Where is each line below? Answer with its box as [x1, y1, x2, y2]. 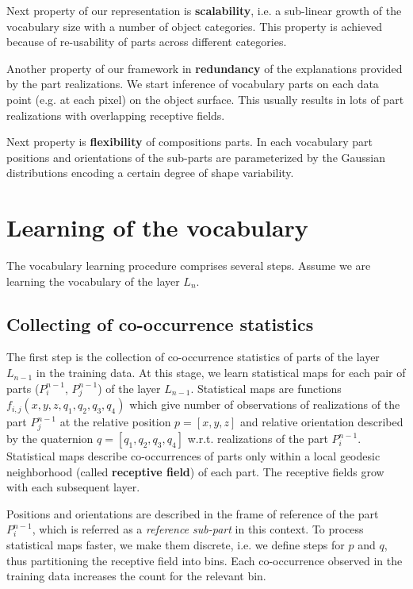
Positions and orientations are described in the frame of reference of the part [6, 505, 379, 522]
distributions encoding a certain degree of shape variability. [6, 164, 294, 181]
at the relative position [59, 414, 171, 430]
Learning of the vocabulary [6, 211, 308, 244]
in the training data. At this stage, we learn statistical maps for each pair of [36, 364, 406, 381]
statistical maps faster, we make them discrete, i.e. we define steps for [6, 537, 345, 553]
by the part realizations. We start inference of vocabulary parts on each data [6, 75, 379, 92]
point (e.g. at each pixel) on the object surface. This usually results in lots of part [6, 90, 404, 107]
